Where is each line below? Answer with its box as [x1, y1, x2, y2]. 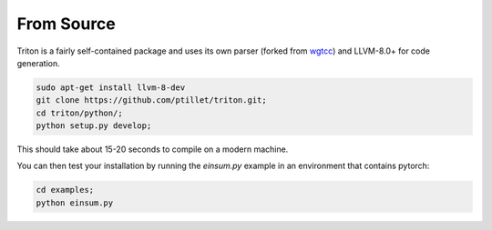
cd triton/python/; [36, 107, 123, 118]
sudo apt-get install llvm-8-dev [36, 82, 186, 93]
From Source [16, 14, 116, 34]
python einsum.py [36, 197, 114, 208]
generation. [16, 57, 60, 68]
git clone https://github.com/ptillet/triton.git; [36, 95, 268, 105]
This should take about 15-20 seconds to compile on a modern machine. [16, 144, 289, 155]
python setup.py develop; [36, 121, 152, 131]
